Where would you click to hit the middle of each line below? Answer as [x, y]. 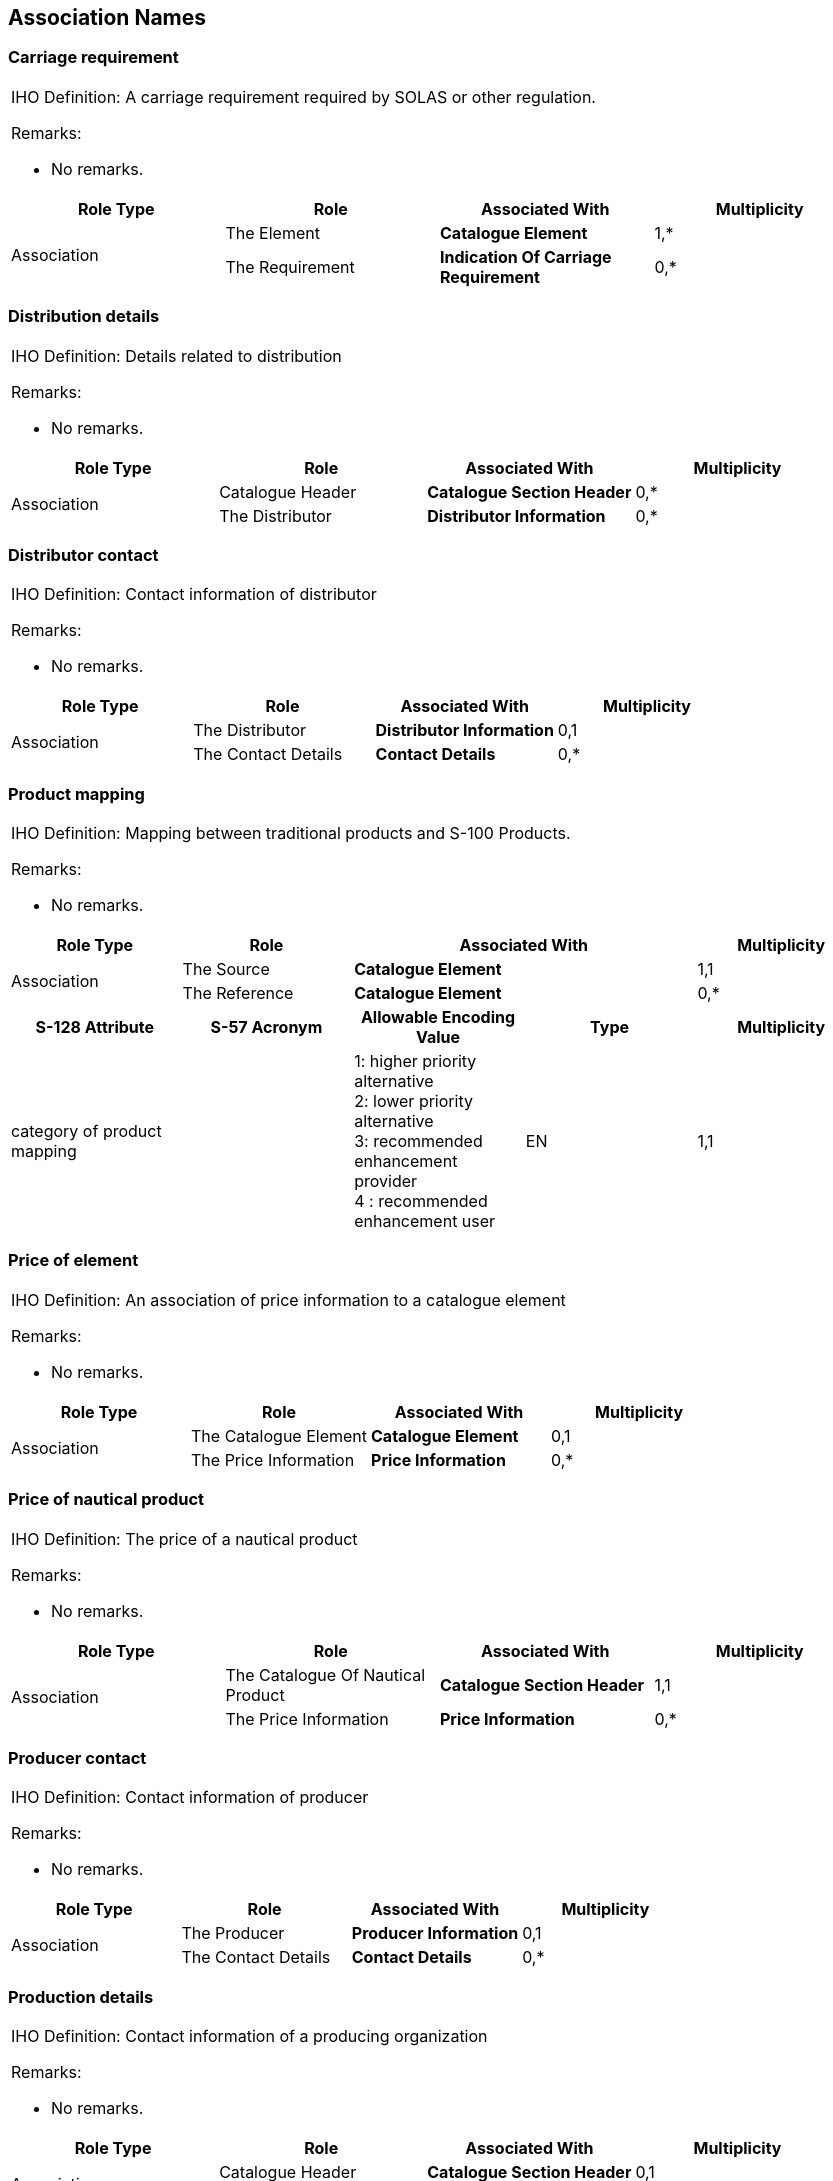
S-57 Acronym [266, 1027]
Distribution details [84, 316]
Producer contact [77, 1757]
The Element [272, 232]
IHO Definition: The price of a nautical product [184, 1538]
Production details [81, 1996]
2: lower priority [413, 1101]
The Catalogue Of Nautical [325, 1674]
